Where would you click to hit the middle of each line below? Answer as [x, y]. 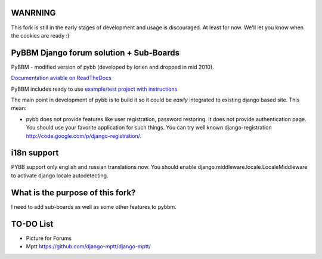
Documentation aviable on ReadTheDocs [61, 78]
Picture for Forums [49, 238]
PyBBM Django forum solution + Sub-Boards [95, 53]
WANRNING [33, 13]
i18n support [35, 153]
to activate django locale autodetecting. [60, 175]
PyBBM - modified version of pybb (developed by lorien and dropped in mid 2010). [112, 67]
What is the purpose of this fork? [73, 192]
